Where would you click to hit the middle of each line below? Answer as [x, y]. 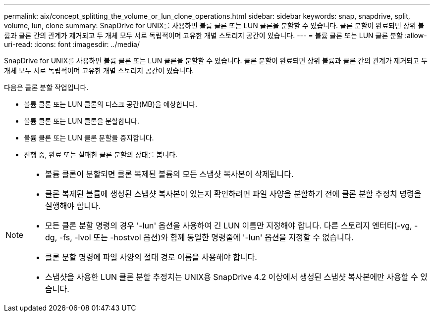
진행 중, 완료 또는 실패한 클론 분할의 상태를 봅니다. [101, 155]
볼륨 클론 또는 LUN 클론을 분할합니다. [81, 121]
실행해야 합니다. [73, 206]
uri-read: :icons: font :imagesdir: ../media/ [72, 44]
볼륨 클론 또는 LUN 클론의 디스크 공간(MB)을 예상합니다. [111, 104]
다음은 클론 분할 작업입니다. [46, 87]
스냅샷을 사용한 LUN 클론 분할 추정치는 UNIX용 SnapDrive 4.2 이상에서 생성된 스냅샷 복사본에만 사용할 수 [232, 277]
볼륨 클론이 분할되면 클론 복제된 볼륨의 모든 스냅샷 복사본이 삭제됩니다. [169, 174]
